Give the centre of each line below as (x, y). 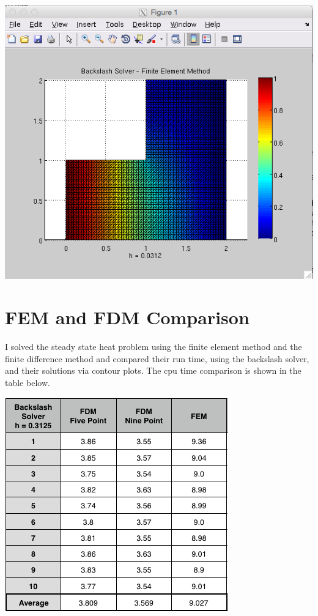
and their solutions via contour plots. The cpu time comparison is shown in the (153, 370)
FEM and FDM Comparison (127, 317)
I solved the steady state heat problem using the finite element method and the (153, 347)
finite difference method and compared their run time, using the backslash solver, (157, 358)
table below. (28, 382)
